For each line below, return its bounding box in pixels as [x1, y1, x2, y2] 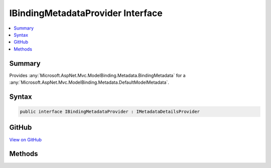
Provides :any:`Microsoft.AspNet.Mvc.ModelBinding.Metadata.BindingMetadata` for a [9, 72, 186, 78]
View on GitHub [9, 136, 42, 142]
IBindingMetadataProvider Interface [9, 8, 163, 19]
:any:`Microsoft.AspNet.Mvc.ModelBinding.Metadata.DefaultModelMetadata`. [9, 79, 169, 85]
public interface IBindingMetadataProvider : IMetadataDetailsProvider [20, 109, 200, 115]
